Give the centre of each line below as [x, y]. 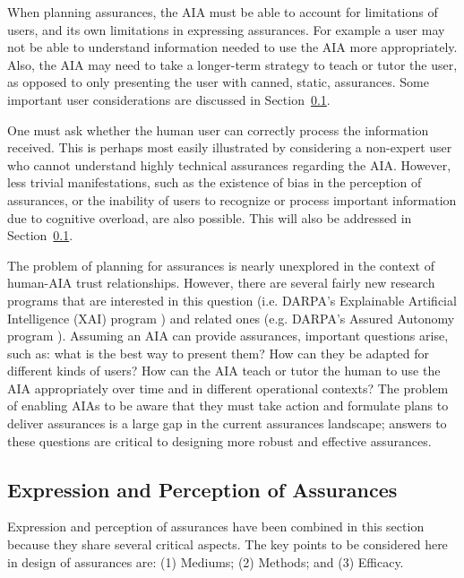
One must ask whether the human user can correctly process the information [218, 129]
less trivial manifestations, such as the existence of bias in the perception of [215, 182]
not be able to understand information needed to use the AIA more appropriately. [232, 47]
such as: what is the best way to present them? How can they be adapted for [218, 353]
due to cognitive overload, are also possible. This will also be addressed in [210, 217]
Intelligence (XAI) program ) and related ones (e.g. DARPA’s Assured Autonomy [231, 318]
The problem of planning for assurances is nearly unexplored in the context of [221, 265]
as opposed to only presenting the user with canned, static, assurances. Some [218, 82]
